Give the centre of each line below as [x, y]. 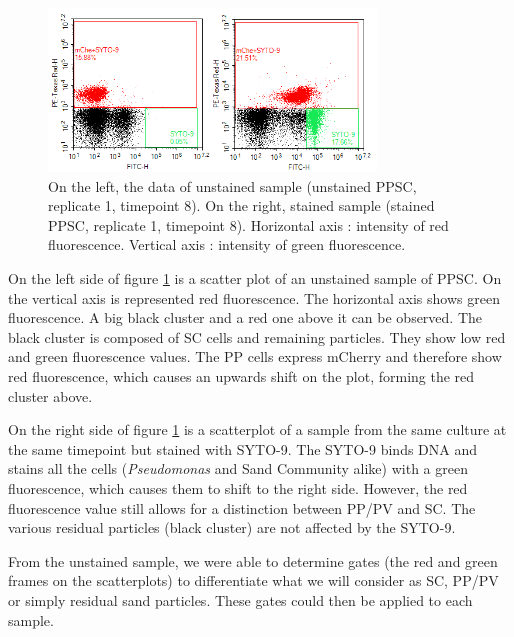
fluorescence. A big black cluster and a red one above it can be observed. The [245, 317]
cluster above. [50, 395]
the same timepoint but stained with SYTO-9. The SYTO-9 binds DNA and [243, 448]
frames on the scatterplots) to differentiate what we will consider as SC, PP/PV [253, 580]
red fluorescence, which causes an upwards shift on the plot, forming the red [241, 376]
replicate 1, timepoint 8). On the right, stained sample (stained [241, 205]
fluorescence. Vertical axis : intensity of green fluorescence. [227, 244]
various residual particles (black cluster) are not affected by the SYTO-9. [232, 527]
